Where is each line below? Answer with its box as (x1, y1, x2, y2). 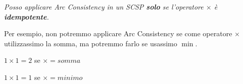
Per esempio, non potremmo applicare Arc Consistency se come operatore (4, 28, 232, 39)
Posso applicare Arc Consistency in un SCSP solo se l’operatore (4, 2, 204, 12)
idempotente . (4, 11, 49, 22)
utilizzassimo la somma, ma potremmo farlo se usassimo (4, 38, 177, 48)
